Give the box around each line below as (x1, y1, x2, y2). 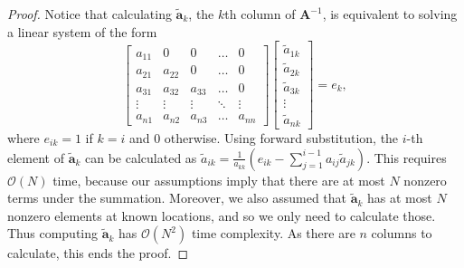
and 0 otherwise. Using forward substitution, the (128, 129, 399, 148)
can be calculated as (85, 148, 197, 167)
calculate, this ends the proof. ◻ (7, 244, 189, 263)
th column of (224, 5, 296, 23)
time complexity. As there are (191, 224, 355, 243)
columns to (371, 224, 432, 243)
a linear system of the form (7, 22, 157, 41)
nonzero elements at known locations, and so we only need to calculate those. (7, 206, 436, 225)
